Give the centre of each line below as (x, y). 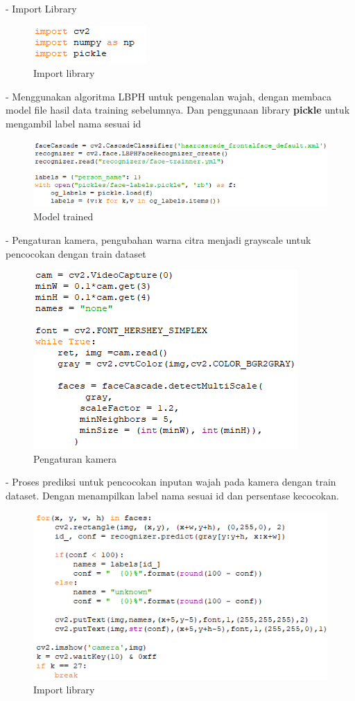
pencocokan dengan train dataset (76, 253)
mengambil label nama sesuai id (73, 123)
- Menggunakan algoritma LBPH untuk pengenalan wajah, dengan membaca (169, 96)
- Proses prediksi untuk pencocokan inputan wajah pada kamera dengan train (171, 482)
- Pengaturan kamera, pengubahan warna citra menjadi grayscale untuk (158, 239)
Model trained (63, 216)
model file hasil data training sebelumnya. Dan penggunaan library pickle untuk (178, 110)
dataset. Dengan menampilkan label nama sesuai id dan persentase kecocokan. (172, 495)
